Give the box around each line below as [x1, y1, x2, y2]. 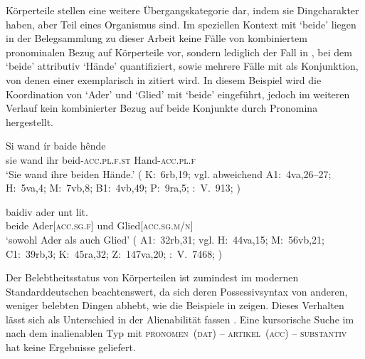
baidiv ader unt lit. [6, 204, 88, 219]
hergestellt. [6, 114, 54, 129]
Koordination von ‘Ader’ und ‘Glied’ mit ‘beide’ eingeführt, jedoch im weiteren [6, 86, 350, 101]
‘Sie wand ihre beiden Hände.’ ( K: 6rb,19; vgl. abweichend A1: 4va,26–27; [6, 166, 332, 181]
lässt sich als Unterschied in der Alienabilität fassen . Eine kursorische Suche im [6, 311, 354, 326]
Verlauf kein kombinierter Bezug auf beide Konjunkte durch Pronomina [6, 100, 318, 115]
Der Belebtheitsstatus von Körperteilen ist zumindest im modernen [6, 270, 299, 285]
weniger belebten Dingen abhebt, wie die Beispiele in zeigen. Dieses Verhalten [6, 298, 344, 313]
